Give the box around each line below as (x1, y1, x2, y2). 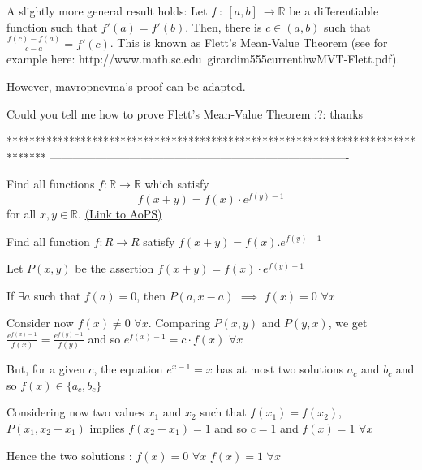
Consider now (6, 314, 74, 331)
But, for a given (6, 360, 85, 377)
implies (89, 419, 125, 436)
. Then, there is (185, 18, 262, 35)
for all (6, 205, 37, 222)
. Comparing (148, 314, 210, 331)
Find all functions (6, 175, 95, 192)
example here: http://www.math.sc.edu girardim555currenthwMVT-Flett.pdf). (6, 50, 400, 67)
